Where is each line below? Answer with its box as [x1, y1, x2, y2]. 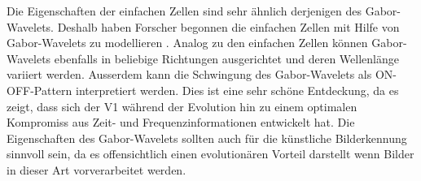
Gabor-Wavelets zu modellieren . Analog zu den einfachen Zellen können [7, 34, 368, 51]
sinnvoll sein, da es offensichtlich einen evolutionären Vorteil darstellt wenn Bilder [7, 145, 414, 162]
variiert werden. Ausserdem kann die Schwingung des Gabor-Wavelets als [7, 66, 372, 83]
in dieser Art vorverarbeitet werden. [7, 161, 186, 178]
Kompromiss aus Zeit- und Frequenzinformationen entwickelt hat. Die [7, 114, 355, 131]
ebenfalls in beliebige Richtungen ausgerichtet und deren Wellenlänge [54, 50, 399, 67]
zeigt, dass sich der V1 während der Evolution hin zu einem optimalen [7, 97, 357, 114]
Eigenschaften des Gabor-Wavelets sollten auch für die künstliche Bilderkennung [7, 129, 407, 146]
